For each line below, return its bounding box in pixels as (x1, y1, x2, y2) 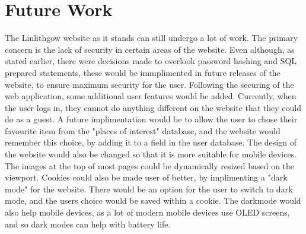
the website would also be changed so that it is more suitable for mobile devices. (5, 148, 297, 160)
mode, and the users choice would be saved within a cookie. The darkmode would (5, 194, 301, 207)
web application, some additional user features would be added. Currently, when (5, 90, 297, 102)
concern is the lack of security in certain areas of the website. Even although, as (5, 43, 295, 55)
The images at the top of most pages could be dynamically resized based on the (5, 159, 295, 172)
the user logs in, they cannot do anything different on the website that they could (5, 101, 302, 113)
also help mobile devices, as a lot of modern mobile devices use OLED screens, (5, 206, 290, 219)
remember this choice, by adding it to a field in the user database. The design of (5, 136, 297, 148)
